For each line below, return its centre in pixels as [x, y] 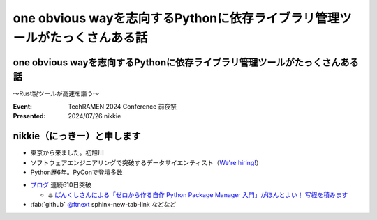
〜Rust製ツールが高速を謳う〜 [56, 93]
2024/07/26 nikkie [95, 116]
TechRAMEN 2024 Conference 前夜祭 [123, 106]
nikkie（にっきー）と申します [77, 136]
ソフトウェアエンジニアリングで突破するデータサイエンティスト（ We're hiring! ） [146, 162]
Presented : [29, 116]
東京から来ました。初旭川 [67, 152]
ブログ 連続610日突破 [61, 185]
